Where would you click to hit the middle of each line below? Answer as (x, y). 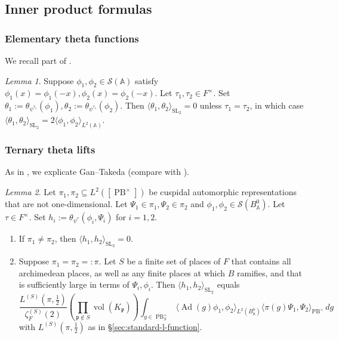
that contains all (261, 261)
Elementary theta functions (72, 38)
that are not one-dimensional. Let (66, 204)
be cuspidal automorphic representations (223, 192)
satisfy (147, 80)
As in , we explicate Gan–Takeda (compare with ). (97, 172)
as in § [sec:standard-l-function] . (145, 326)
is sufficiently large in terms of (74, 284)
